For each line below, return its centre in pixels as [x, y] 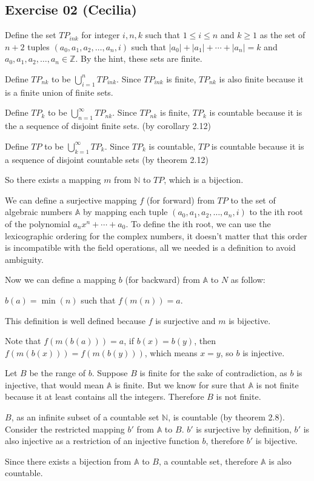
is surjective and [185, 320]
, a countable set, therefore [208, 461]
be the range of [57, 373]
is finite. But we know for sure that [180, 384]
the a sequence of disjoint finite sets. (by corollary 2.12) [108, 126]
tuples [38, 46]
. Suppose [110, 373]
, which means [171, 352]
